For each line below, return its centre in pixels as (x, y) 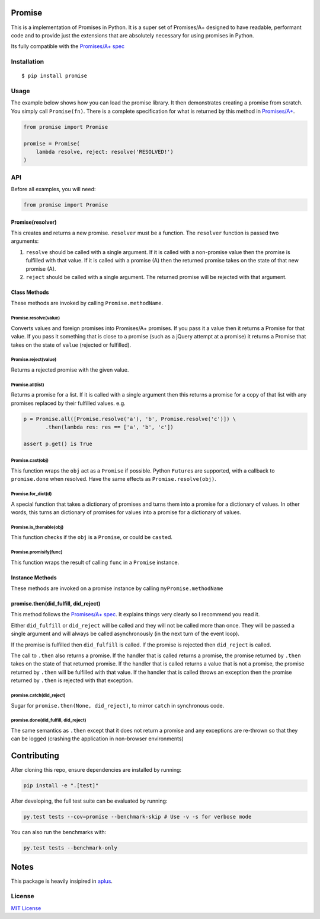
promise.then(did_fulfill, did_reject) (56, 604)
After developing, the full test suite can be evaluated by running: (89, 801)
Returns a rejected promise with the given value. (70, 370)
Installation (28, 62)
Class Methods (30, 292)
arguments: (25, 241)
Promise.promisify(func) (37, 552)
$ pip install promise (55, 76)
